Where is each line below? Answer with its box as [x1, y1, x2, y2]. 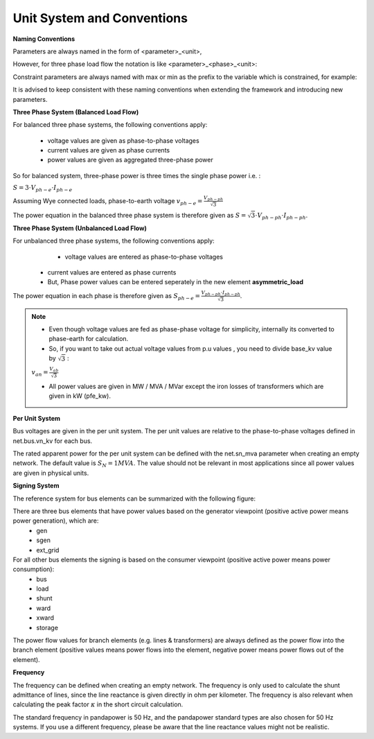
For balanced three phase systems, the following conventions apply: [12, 121, 208, 129]
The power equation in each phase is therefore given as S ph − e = [12, 291, 201, 302]
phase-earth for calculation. [48, 335, 129, 343]
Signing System [12, 482, 60, 490]
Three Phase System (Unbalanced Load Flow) [12, 224, 147, 232]
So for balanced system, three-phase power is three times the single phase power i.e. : [12, 171, 261, 180]
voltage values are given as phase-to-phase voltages [47, 136, 200, 145]
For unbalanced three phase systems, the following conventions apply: [12, 236, 215, 245]
